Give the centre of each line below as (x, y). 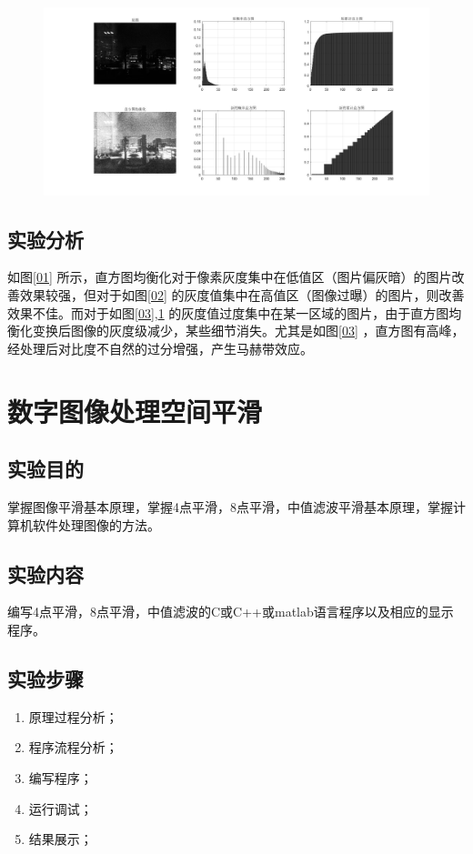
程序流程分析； (73, 747)
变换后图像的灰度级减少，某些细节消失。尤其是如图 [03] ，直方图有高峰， (248, 331)
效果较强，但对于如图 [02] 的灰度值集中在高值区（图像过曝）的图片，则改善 (242, 295)
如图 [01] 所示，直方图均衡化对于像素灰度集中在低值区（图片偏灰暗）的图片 (230, 277)
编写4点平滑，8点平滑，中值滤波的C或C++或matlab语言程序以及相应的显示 (231, 612)
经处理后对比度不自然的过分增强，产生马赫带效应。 (160, 348)
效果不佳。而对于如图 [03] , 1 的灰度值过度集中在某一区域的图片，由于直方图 (228, 312)
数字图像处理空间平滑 (135, 411)
